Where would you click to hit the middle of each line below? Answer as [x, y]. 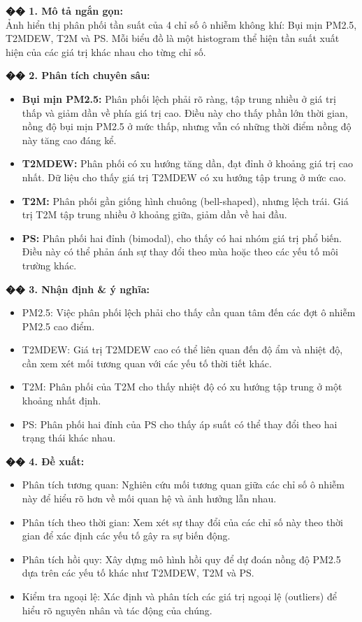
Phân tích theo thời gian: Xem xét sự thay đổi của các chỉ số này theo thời [183, 522]
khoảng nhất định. [61, 401]
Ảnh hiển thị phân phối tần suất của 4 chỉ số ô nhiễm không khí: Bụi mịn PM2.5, [181, 24]
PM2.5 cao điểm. [58, 326]
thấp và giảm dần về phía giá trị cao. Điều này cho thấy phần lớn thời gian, [185, 112]
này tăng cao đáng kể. [69, 140]
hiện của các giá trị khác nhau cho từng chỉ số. [106, 51]
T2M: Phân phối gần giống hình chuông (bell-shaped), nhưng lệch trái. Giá [185, 200]
